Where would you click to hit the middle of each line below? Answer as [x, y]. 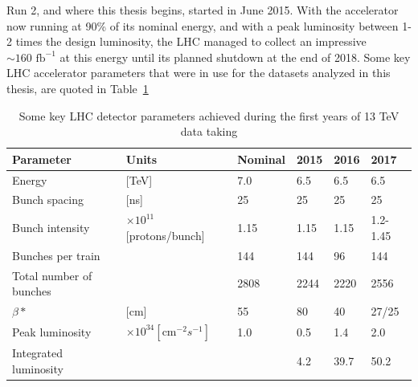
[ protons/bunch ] [165, 235]
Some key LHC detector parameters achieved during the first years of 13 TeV [209, 115]
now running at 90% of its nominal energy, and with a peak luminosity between [203, 25]
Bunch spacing [48, 200]
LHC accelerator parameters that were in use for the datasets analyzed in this [199, 73]
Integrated [38, 353]
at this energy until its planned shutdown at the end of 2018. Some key [235, 57]
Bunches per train [56, 255]
